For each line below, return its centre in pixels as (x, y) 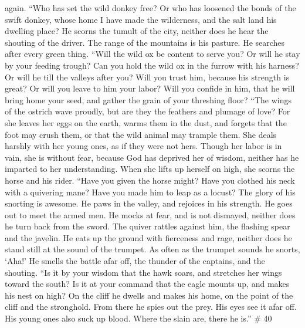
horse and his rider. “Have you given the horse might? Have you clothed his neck (150, 180)
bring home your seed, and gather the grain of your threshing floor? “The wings (148, 99)
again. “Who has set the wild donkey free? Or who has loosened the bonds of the (150, 8)
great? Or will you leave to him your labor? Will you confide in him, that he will (150, 88)
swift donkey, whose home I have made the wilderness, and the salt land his (141, 19)
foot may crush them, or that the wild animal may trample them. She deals (141, 134)
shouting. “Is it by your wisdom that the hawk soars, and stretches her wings (143, 272)
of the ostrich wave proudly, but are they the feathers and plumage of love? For (148, 111)
